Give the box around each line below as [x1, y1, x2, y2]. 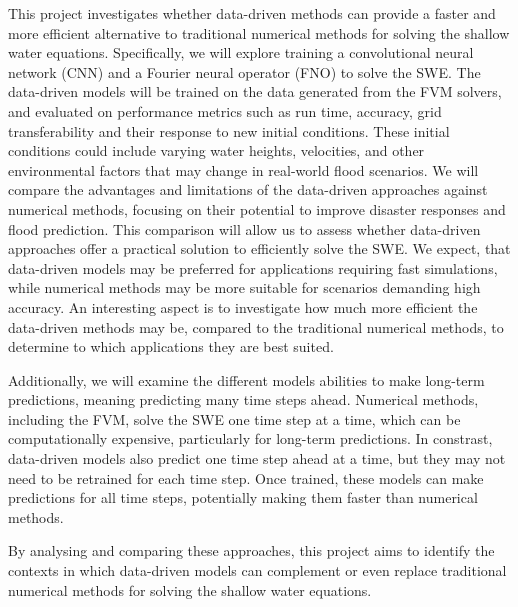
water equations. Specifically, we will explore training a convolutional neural [8, 42, 474, 63]
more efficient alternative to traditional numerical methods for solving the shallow [8, 22, 510, 43]
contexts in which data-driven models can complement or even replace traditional [8, 560, 507, 581]
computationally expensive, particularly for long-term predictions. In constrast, [8, 428, 493, 449]
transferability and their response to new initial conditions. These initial [8, 120, 450, 141]
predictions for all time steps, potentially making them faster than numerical [8, 487, 478, 508]
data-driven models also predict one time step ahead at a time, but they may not [8, 448, 506, 469]
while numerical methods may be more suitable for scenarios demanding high [8, 277, 481, 298]
